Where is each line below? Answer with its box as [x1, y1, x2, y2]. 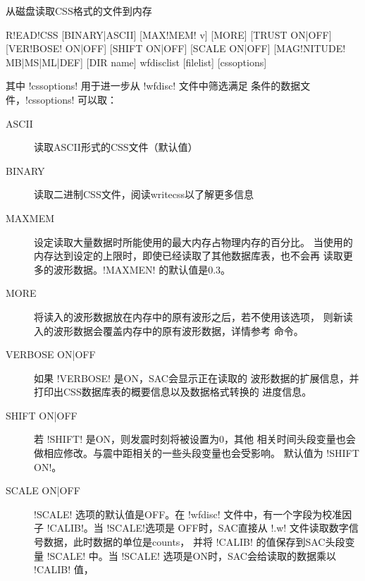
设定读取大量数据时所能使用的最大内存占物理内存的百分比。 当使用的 [34, 234, 353, 249]
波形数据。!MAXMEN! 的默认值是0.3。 [53, 262, 231, 276]
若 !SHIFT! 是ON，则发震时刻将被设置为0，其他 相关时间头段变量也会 [34, 432, 356, 446]
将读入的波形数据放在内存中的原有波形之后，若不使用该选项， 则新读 [34, 309, 353, 324]
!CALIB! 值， [34, 562, 94, 577]
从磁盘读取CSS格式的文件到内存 [6, 4, 152, 18]
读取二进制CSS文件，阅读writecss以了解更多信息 [34, 187, 254, 202]
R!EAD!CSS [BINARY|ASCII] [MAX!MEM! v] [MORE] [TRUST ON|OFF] [6, 27, 332, 42]
